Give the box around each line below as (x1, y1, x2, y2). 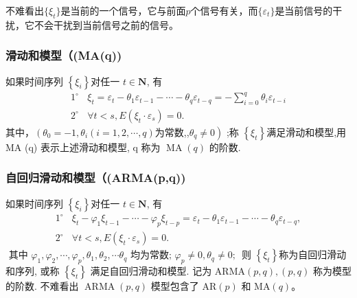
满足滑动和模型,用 (266, 124, 347, 139)
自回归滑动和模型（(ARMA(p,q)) (5, 169, 186, 186)
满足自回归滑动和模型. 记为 (90, 263, 212, 277)
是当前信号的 (275, 3, 333, 17)
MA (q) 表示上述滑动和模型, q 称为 (5, 139, 161, 154)
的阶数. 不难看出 (5, 278, 79, 293)
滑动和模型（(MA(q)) (5, 47, 122, 64)
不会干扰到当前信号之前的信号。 (34, 17, 178, 32)
